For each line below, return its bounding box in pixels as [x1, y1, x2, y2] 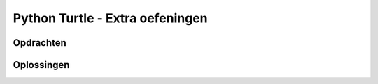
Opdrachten [13, 37, 66, 49]
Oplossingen [13, 59, 70, 71]
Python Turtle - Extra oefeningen [13, 10, 208, 26]
